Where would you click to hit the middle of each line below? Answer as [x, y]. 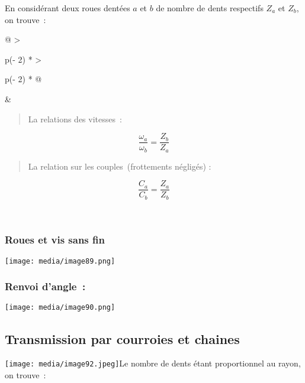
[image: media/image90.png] [60, 308]
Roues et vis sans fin [55, 240]
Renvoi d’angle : [45, 286]
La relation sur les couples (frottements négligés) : [120, 166]
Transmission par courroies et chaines [122, 338]
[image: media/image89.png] [60, 261]
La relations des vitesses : [75, 119]
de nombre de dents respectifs [210, 8]
